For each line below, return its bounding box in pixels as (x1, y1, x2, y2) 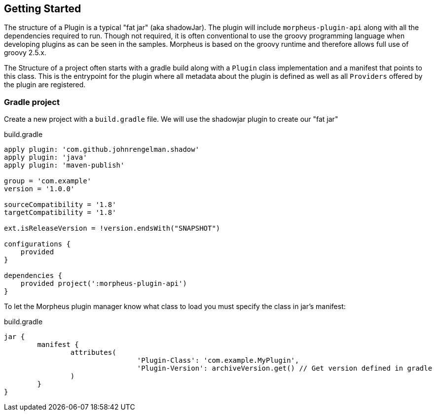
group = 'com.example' (4, 177, 92, 185)
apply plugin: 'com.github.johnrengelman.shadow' (4, 145, 200, 154)
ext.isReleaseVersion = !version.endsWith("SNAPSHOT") (4, 224, 220, 233)
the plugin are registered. (4, 80, 86, 89)
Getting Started (4, 2, 81, 15)
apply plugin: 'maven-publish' (4, 161, 125, 170)
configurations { (4, 240, 71, 248)
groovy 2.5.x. (4, 48, 46, 57)
